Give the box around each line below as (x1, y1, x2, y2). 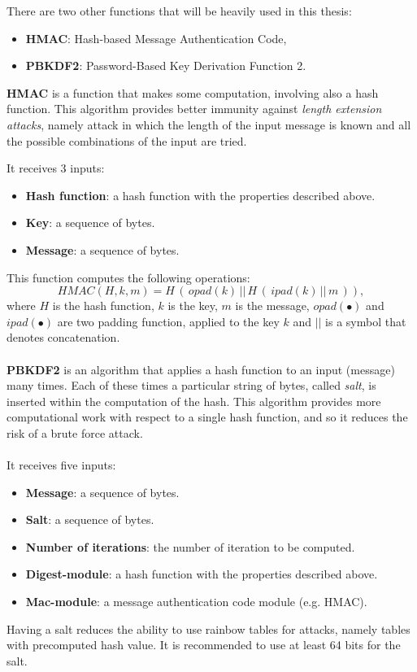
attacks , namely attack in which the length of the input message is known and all (7, 116, 411, 133)
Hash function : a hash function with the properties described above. (25, 186, 376, 203)
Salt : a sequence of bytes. (25, 511, 154, 528)
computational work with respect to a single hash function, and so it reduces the (7, 408, 408, 425)
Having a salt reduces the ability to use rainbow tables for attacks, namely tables (7, 620, 410, 637)
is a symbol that (325, 312, 406, 329)
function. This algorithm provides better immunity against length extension (7, 100, 382, 117)
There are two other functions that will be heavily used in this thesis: (7, 2, 352, 19)
